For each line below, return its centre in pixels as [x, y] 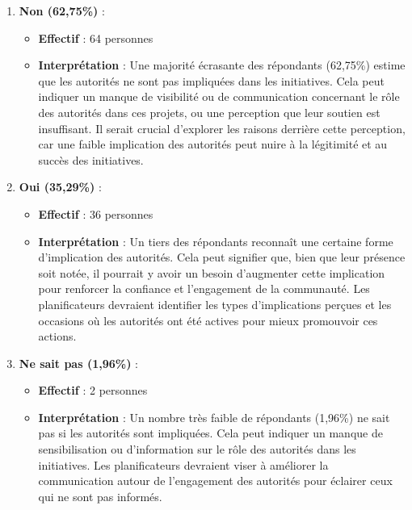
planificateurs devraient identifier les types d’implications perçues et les [215, 304]
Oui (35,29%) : [60, 187]
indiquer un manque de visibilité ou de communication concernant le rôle [219, 96]
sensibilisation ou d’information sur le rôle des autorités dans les [197, 449]
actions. [57, 336]
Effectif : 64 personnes [96, 38]
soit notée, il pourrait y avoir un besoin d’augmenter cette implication [212, 272]
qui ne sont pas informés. [100, 496]
